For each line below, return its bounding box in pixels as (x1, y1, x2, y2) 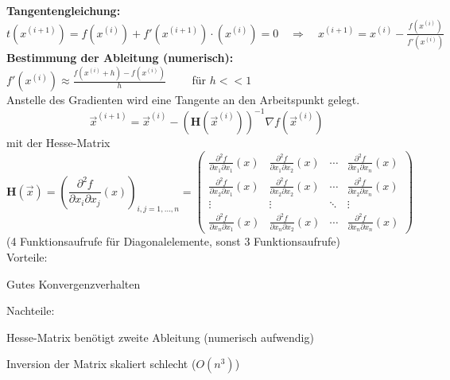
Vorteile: (6, 249, 48, 265)
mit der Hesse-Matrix (6, 134, 111, 151)
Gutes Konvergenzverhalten (6, 275, 141, 292)
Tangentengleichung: (6, 2, 121, 18)
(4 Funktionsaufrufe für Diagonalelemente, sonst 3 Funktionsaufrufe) (6, 233, 340, 250)
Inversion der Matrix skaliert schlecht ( (6, 355, 196, 372)
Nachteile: (6, 302, 55, 319)
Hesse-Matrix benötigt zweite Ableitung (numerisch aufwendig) (6, 328, 314, 345)
